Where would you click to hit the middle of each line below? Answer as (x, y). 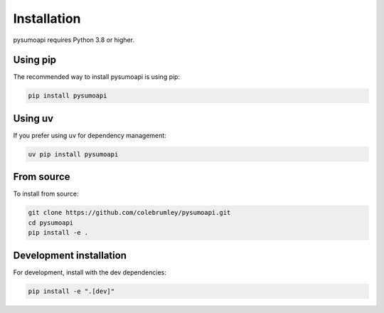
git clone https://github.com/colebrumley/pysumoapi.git (129, 213)
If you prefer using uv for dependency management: (90, 135)
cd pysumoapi (51, 223)
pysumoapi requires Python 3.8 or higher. (74, 40)
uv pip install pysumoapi (73, 154)
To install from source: (46, 194)
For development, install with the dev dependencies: (90, 272)
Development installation (70, 255)
